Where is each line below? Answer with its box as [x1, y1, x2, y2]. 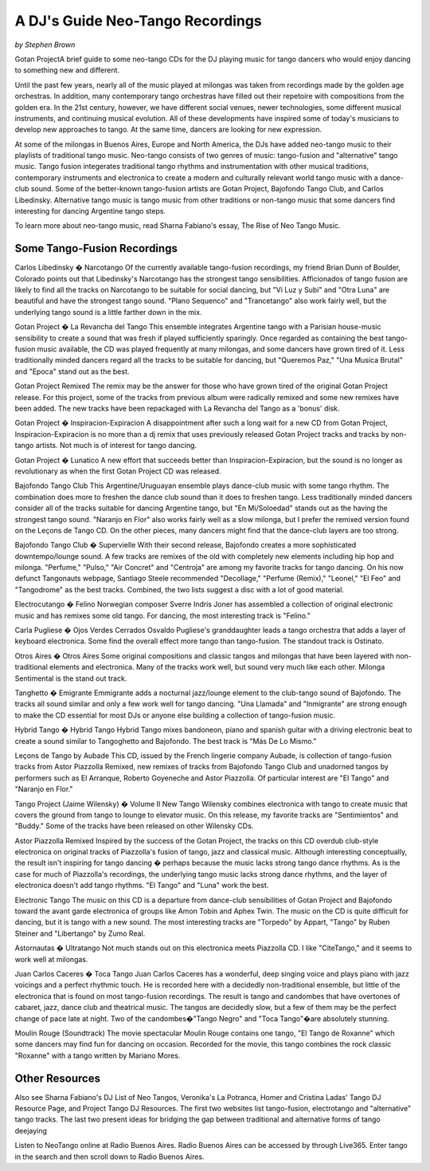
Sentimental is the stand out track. [14, 674, 127, 683]
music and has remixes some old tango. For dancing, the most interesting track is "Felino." [14, 611, 311, 620]
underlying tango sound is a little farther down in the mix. [14, 307, 202, 316]
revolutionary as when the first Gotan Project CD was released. [14, 466, 222, 476]
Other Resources [14, 1071, 101, 1085]
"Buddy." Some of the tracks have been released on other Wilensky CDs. [14, 821, 254, 831]
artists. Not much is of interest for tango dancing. [35, 441, 197, 450]
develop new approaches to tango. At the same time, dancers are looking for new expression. [14, 124, 322, 135]
